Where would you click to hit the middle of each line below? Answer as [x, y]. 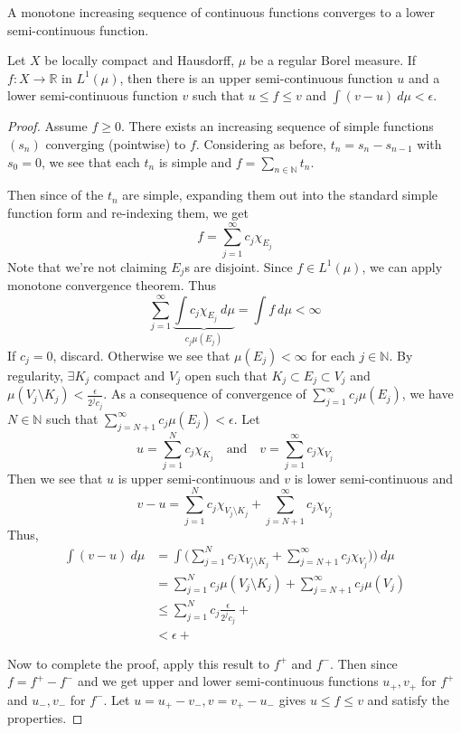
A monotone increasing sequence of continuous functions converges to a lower [221, 12]
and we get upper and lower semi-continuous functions [228, 681]
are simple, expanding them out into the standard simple [280, 195]
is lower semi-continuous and [373, 478]
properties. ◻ [45, 718]
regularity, [35, 375]
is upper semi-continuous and [199, 478]
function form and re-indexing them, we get [128, 212]
